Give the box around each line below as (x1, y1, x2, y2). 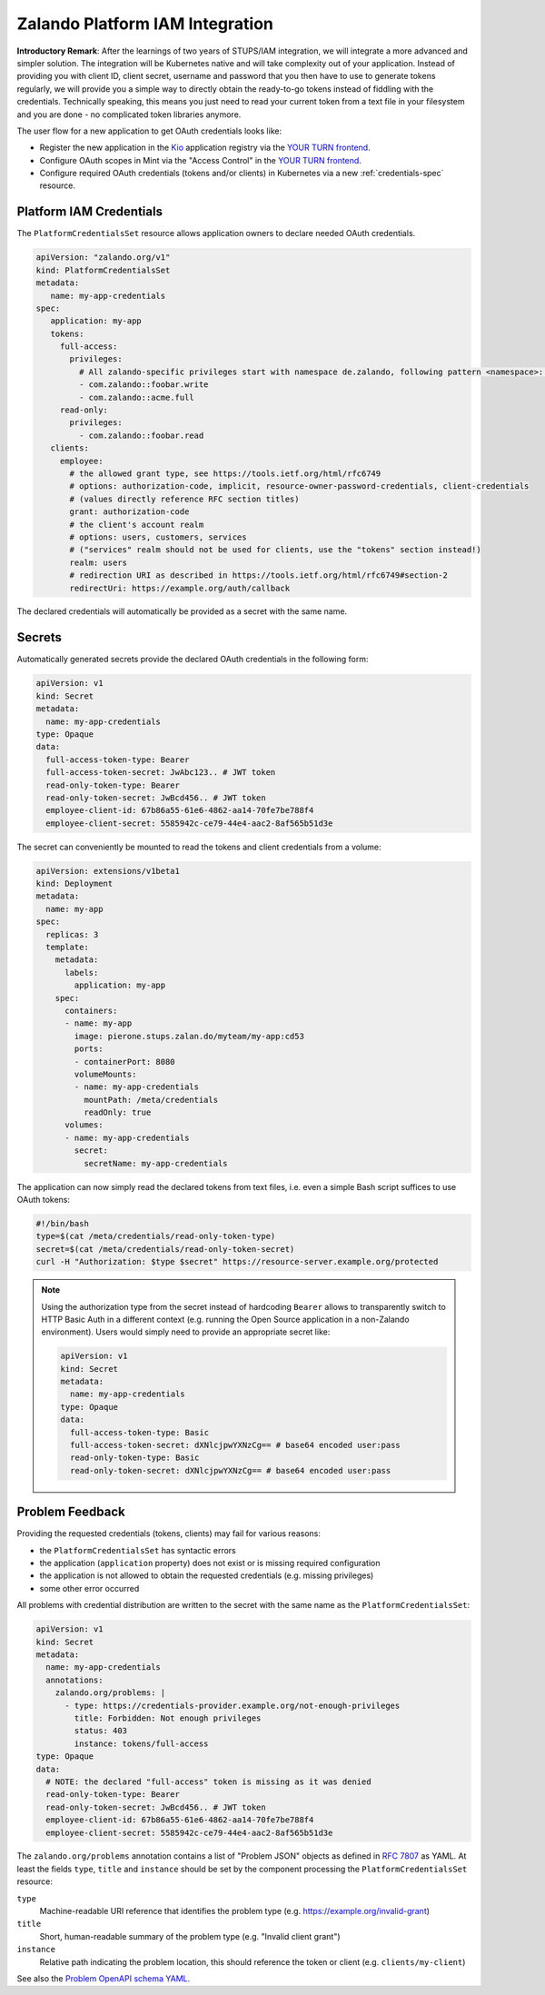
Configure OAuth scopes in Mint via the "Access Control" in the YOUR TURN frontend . (39, 154, 362, 165)
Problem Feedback (16, 1504, 126, 1520)
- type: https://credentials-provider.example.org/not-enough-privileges (64, 1700, 401, 1711)
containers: (64, 1005, 118, 1016)
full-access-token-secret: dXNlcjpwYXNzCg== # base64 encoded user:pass (69, 1440, 401, 1451)
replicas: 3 (45, 929, 99, 939)
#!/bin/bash (35, 1218, 90, 1228)
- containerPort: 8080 (74, 1057, 176, 1067)
